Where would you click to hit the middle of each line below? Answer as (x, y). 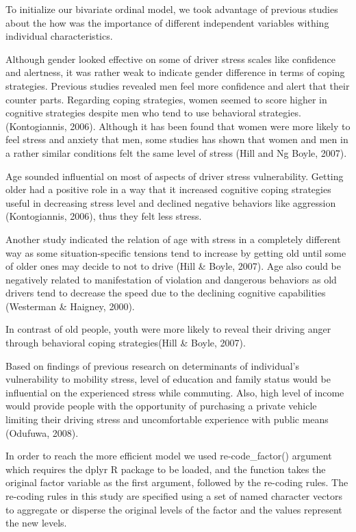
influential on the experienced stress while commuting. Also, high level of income (175, 392)
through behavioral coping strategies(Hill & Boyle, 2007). (126, 343)
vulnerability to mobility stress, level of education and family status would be (168, 379)
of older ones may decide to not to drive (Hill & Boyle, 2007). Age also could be (173, 266)
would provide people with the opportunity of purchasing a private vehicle (161, 406)
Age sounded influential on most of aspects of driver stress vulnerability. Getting (175, 176)
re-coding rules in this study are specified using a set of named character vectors (174, 496)
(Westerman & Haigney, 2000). (70, 306)
